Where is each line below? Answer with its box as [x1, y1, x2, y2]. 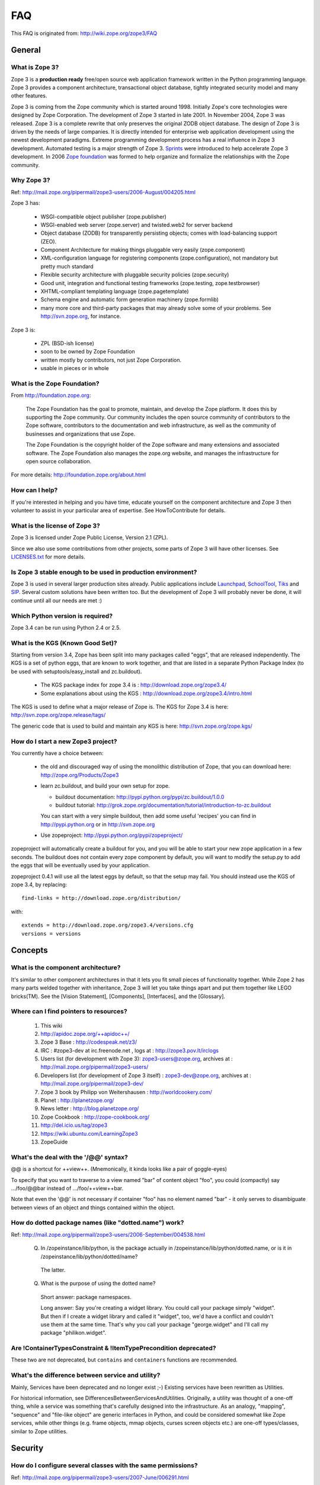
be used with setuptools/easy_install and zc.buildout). [11, 668, 142, 675]
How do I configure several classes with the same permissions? [11, 1461, 198, 1470]
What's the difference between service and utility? [11, 1371, 161, 1379]
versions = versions [21, 930, 81, 937]
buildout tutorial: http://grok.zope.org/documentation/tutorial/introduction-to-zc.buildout [55, 801, 271, 808]
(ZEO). [40, 238, 57, 245]
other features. [11, 92, 47, 99]
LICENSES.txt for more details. [11, 553, 85, 560]
